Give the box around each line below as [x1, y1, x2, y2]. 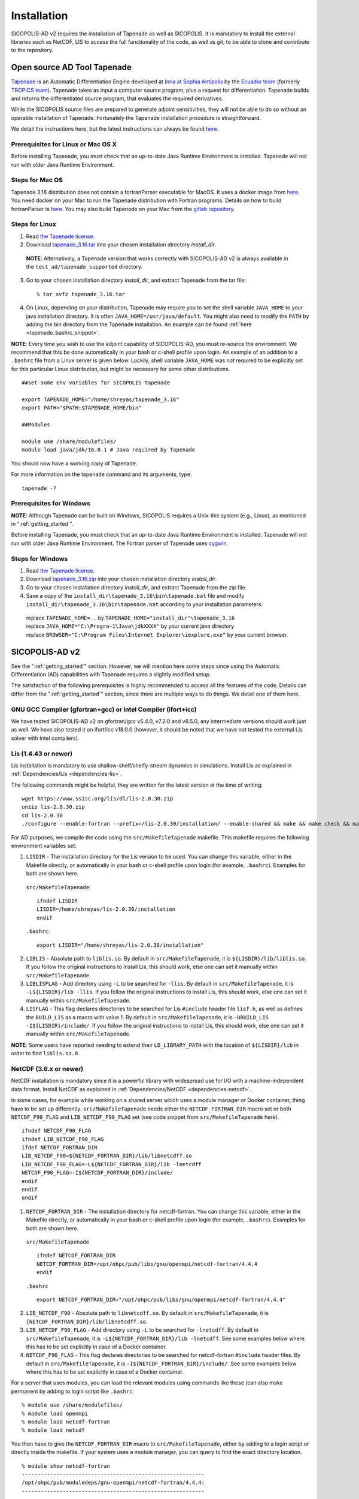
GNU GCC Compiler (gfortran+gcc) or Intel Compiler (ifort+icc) [11, 705, 197, 714]
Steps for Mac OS [11, 176, 63, 184]
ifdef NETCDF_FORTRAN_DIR [22, 1144, 98, 1151]
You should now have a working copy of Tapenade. [11, 459, 138, 467]
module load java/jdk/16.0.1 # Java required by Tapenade [22, 447, 196, 453]
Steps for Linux [11, 220, 56, 228]
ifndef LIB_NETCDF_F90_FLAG [22, 1136, 104, 1142]
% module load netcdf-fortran [22, 1419, 111, 1425]
